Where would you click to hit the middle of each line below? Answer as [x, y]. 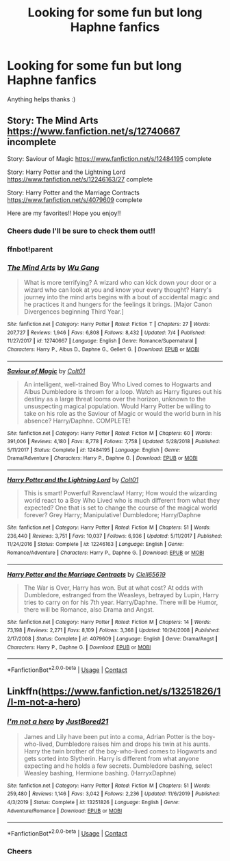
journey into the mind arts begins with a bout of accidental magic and [122, 297]
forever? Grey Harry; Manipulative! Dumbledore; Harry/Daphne [112, 515]
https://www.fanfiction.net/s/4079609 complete [75, 199]
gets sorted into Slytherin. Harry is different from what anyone [112, 758]
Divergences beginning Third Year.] [74, 311]
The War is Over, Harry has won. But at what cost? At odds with [113, 588]
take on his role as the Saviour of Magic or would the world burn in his [123, 413]
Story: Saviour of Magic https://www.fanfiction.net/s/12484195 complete [110, 158]
